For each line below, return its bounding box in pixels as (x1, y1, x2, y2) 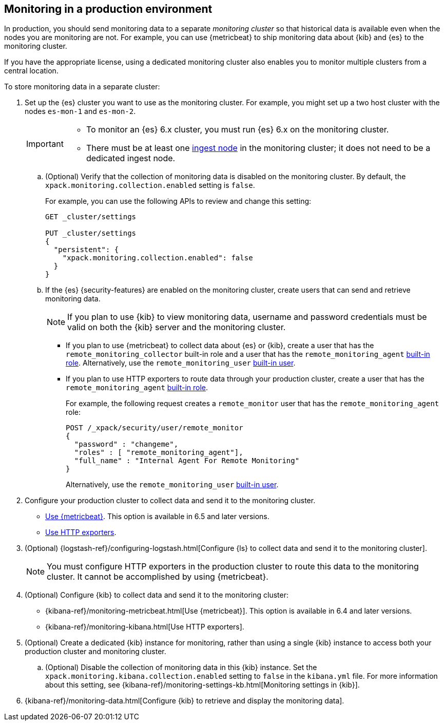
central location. (4, 66, 59, 75)
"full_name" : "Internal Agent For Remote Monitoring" (74, 456, 300, 465)
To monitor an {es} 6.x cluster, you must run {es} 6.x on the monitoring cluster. (86, 124, 389, 135)
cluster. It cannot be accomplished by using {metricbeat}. (47, 571, 268, 582)
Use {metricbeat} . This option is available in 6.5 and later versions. (45, 512, 269, 521)
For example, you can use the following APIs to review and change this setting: (45, 197, 312, 206)
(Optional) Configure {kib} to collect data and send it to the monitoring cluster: (25, 590, 288, 600)
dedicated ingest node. (86, 153, 176, 164)
